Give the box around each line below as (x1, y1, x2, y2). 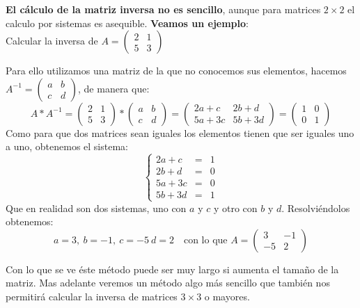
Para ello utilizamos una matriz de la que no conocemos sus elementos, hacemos (6, 63, 347, 78)
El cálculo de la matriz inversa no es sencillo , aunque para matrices (6, 2, 321, 16)
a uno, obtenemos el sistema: (6, 139, 128, 154)
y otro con (213, 200, 258, 215)
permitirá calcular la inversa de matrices (6, 289, 178, 303)
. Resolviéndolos (281, 200, 350, 215)
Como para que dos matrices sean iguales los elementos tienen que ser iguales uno (6, 125, 354, 140)
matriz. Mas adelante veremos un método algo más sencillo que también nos (6, 275, 330, 290)
